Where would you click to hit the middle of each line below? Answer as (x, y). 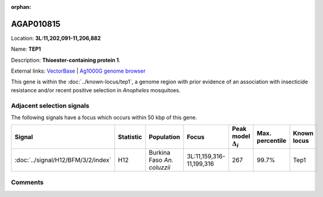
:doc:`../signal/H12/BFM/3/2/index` (63, 160)
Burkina (160, 152)
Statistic (130, 137)
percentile (272, 140)
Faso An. (161, 160)
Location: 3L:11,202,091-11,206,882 (56, 38)
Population (165, 137)
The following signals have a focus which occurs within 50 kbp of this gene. (104, 117)
